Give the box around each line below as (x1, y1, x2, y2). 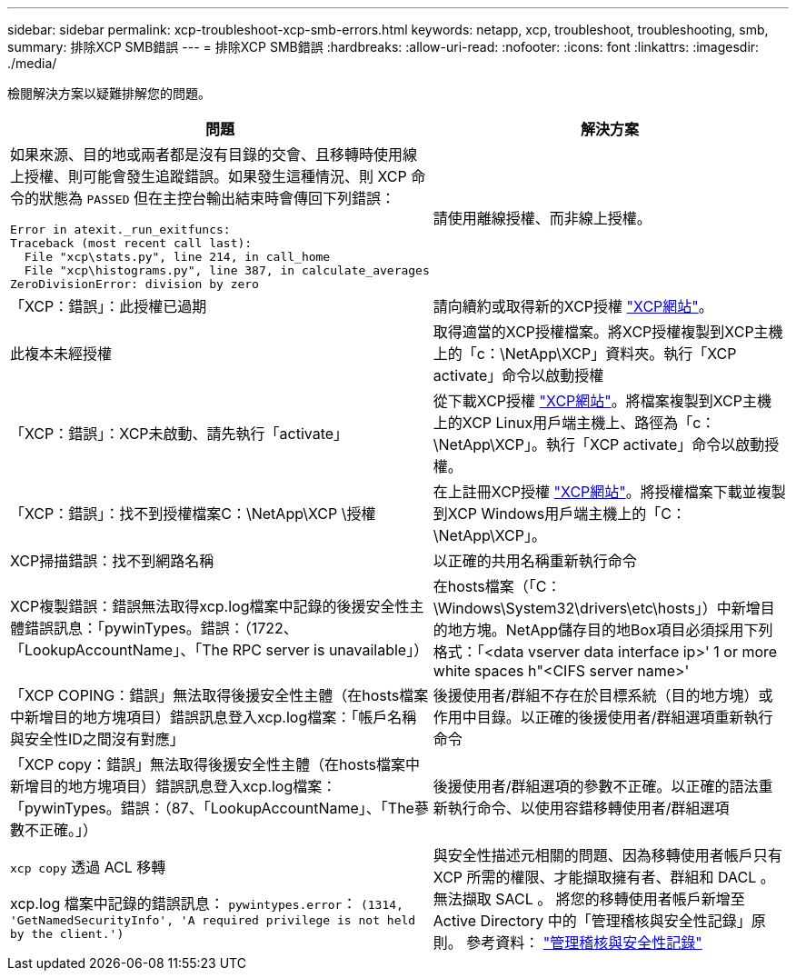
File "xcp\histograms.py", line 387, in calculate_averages (24, 264, 430, 277)
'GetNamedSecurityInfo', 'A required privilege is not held (10, 913, 416, 927)
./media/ (7, 55, 57, 71)
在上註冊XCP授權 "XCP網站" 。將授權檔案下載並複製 (433, 483, 786, 501)
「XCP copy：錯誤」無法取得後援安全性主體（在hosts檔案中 (10, 755, 421, 773)
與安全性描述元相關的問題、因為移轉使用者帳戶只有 (433, 846, 782, 864)
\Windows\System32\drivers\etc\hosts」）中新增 (433, 599, 761, 617)
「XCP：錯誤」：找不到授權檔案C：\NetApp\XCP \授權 (10, 504, 376, 523)
